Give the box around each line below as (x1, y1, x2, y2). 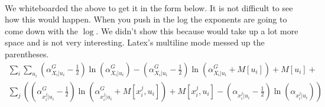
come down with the (5, 24, 79, 37)
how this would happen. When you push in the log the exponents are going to (5, 13, 287, 25)
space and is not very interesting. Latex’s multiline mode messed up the (5, 36, 265, 48)
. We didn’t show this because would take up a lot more (96, 24, 298, 37)
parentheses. (5, 47, 49, 60)
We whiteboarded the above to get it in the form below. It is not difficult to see (5, 1, 293, 14)
